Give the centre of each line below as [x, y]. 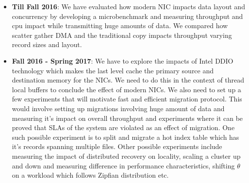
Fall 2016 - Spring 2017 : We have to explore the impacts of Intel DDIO [123, 60]
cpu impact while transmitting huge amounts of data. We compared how [120, 25]
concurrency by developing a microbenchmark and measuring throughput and [127, 16]
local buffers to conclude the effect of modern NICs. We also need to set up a [126, 89]
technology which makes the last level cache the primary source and [113, 70]
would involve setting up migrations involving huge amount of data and [118, 108]
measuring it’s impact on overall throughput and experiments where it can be [127, 118]
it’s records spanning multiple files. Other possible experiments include [117, 146]
